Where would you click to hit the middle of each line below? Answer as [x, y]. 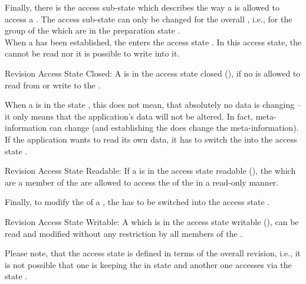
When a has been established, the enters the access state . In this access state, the [153, 42]
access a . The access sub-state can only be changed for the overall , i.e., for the [149, 19]
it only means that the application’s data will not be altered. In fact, [129, 116]
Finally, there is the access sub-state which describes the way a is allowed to [142, 7]
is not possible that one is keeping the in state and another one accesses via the [148, 264]
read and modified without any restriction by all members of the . [124, 233]
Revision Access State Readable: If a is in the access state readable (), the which [150, 171]
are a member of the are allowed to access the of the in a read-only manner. [142, 182]
